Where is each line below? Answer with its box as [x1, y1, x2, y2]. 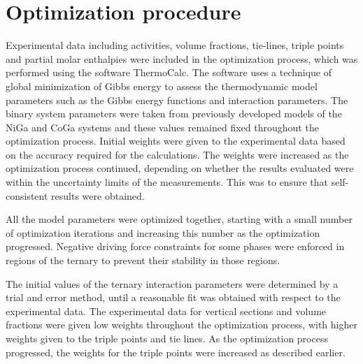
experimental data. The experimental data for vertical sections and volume [6, 303, 327, 318]
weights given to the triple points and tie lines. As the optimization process [6, 331, 328, 345]
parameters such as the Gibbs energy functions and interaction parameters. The [6, 92, 348, 107]
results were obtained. [51, 188, 145, 203]
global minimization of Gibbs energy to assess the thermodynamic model [6, 78, 318, 93]
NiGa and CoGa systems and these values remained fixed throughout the [6, 119, 319, 134]
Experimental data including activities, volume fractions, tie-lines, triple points [6, 38, 344, 52]
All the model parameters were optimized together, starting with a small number [6, 212, 353, 226]
